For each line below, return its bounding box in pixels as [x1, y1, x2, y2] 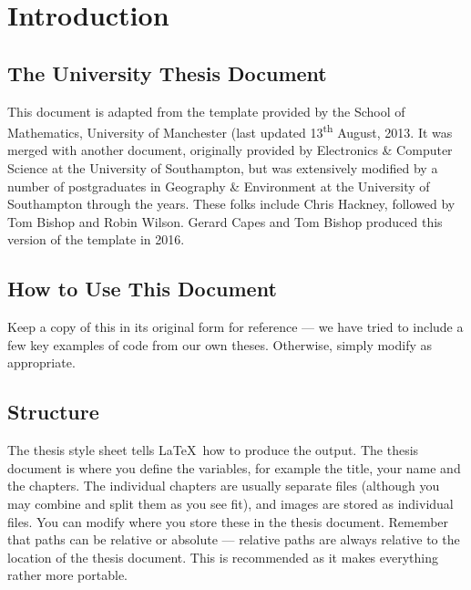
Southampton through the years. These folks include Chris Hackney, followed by [7, 194, 456, 213]
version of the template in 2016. [7, 230, 185, 249]
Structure [7, 398, 99, 426]
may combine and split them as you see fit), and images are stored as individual [7, 493, 454, 512]
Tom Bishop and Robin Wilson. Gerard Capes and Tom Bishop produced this [7, 212, 443, 231]
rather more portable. [7, 565, 128, 585]
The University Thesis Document [7, 58, 327, 87]
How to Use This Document [7, 274, 277, 303]
